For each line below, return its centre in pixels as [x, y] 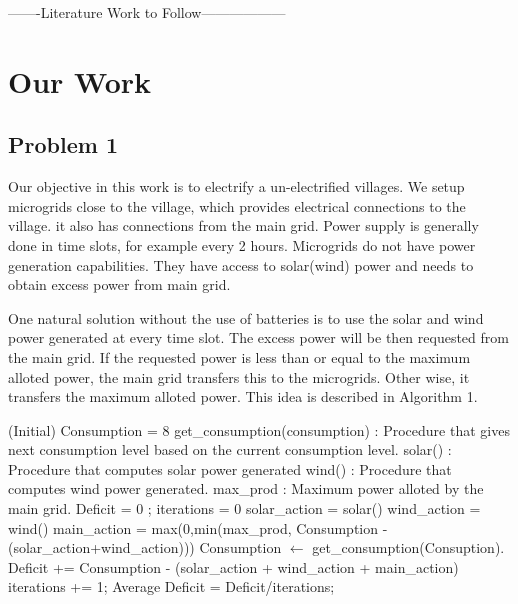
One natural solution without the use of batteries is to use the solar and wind [246, 317]
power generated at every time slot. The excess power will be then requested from [258, 337]
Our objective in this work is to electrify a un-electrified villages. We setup [236, 186]
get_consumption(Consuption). [408, 547]
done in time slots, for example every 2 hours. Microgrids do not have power [242, 244]
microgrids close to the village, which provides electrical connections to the [237, 205]
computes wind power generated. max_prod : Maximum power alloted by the [246, 488]
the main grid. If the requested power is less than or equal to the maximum [239, 356]
